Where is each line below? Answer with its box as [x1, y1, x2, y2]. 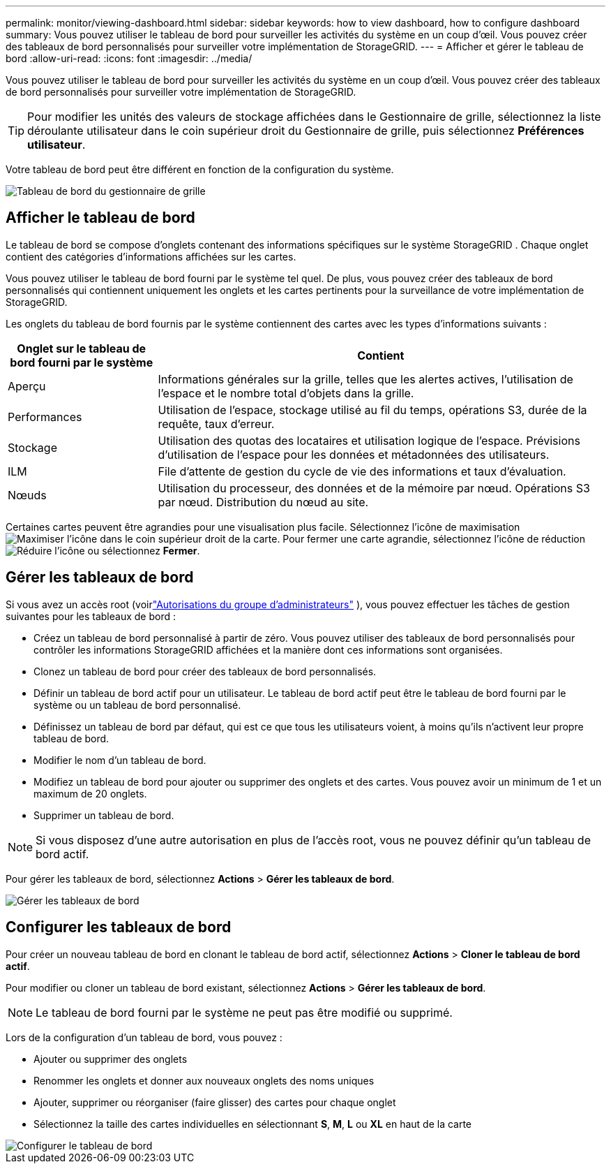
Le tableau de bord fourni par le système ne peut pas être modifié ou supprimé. [36, 1005, 453, 1020]
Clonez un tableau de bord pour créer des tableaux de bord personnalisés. [33, 665, 377, 677]
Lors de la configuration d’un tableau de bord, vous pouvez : [6, 1031, 282, 1043]
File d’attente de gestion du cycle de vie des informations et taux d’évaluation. [158, 464, 566, 478]
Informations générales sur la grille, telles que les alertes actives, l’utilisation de [158, 372, 573, 386]
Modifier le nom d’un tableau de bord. [33, 753, 206, 766]
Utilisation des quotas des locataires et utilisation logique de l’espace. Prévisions [158, 433, 580, 448]
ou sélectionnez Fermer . [87, 544, 200, 557]
